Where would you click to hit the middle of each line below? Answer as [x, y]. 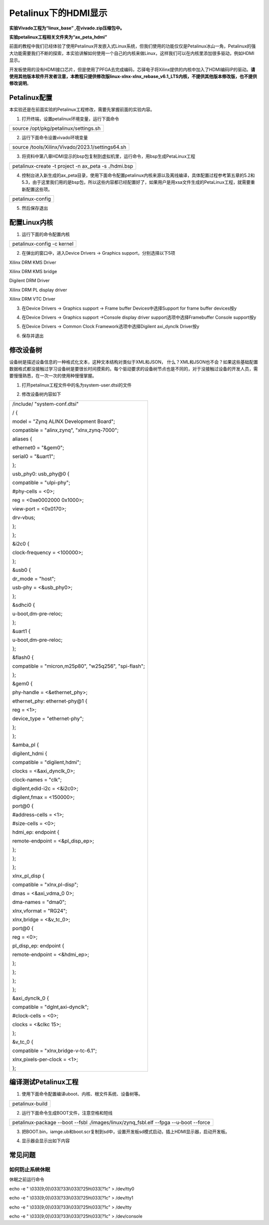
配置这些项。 [39, 189]
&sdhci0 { [24, 605]
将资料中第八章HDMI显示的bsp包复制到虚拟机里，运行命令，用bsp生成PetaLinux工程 [109, 156]
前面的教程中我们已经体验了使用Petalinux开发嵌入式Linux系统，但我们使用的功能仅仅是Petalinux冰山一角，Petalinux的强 [133, 46]
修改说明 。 [20, 83]
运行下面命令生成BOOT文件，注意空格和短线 [67, 1113]
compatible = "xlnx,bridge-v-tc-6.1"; [55, 1050]
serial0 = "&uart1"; [34, 456]
